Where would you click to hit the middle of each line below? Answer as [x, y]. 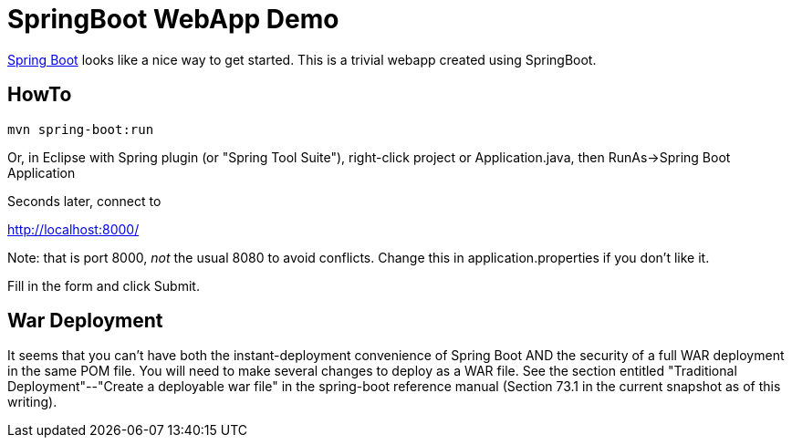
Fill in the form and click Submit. [104, 285]
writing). [32, 402]
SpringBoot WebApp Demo [173, 19]
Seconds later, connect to [84, 201]
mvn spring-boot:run [81, 129]
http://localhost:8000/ [73, 229]
